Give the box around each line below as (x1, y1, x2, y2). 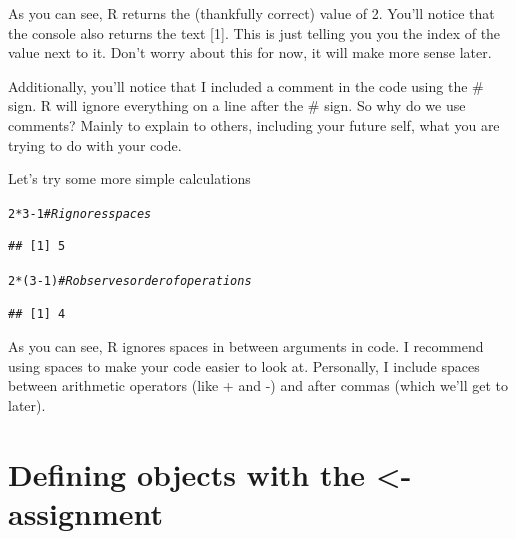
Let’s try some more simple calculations (8, 168, 251, 189)
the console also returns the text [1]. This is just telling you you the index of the (8, 22, 501, 43)
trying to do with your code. (8, 134, 182, 155)
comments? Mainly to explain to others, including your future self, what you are (8, 114, 500, 135)
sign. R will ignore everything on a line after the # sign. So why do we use (8, 95, 466, 116)
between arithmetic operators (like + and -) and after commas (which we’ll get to (8, 375, 508, 396)
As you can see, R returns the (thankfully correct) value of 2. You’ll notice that (8, 3, 495, 23)
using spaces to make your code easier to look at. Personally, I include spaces (8, 355, 480, 376)
